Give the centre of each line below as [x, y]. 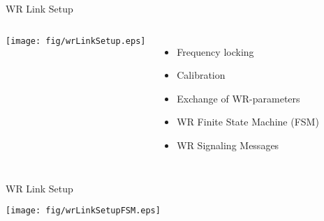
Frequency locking [215, 51]
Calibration [201, 75]
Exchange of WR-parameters [238, 98]
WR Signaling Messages [228, 145]
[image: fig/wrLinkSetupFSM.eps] [83, 211]
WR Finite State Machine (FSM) [248, 122]
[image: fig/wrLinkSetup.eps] [76, 41]
